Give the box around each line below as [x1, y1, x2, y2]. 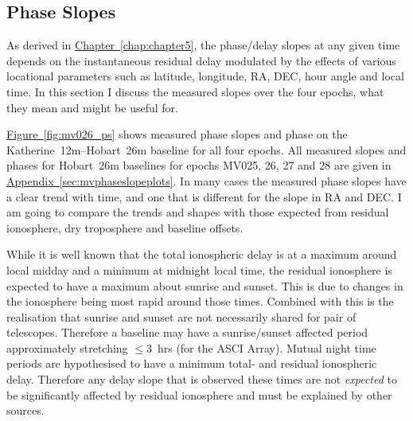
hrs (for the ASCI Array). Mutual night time [157, 339, 376, 356]
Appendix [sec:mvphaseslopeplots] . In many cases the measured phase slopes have [6, 172, 407, 189]
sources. [6, 402, 45, 419]
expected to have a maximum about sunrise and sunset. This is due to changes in [6, 277, 403, 294]
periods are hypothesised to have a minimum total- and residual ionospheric [6, 355, 377, 372]
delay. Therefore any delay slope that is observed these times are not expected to [6, 371, 397, 388]
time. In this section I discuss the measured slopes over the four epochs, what [6, 83, 384, 99]
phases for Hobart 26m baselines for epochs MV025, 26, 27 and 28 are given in [6, 157, 392, 173]
